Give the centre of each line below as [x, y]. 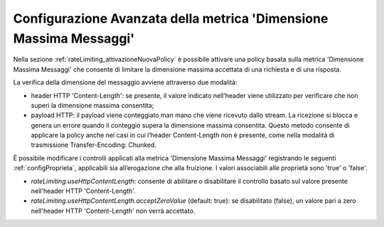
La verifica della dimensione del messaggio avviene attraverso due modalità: [125, 82]
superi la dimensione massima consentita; [92, 105]
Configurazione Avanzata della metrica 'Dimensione [171, 18]
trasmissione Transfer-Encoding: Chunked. [94, 145]
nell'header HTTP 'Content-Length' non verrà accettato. [113, 211]
